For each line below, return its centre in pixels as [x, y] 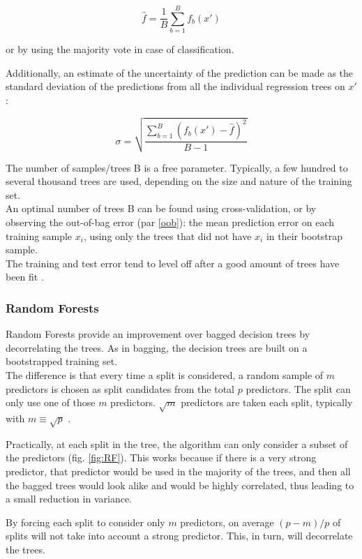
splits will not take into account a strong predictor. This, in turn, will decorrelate [179, 536]
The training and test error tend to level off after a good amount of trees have [173, 263]
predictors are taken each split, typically [267, 402]
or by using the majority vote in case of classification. [120, 49]
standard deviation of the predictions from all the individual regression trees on [175, 86]
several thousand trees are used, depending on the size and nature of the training [179, 181]
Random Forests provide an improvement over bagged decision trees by [158, 334]
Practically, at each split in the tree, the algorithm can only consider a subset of [177, 444]
